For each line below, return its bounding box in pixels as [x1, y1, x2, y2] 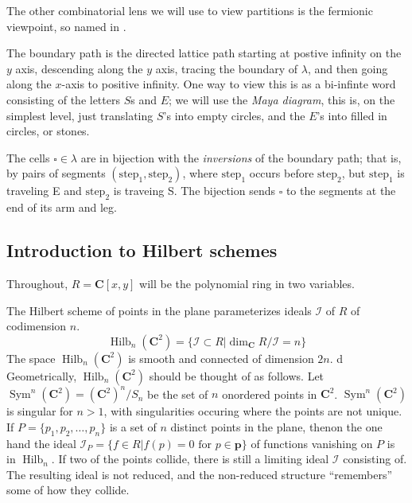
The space [6, 349, 56, 366]
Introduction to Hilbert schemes [6, 238, 278, 263]
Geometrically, [6, 367, 77, 384]
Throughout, [6, 275, 68, 291]
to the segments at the [286, 182, 396, 199]
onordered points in [222, 385, 317, 402]
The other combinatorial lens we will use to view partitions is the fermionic [6, 2, 373, 18]
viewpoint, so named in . [6, 18, 126, 34]
